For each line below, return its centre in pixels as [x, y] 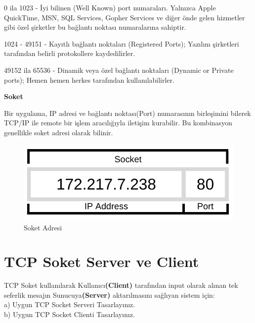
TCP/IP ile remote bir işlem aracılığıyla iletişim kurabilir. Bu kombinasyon [118, 123]
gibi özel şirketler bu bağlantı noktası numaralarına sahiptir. [95, 27]
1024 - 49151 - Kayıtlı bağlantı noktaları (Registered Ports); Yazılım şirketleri [122, 43]
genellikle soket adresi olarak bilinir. [59, 132]
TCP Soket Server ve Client [102, 261]
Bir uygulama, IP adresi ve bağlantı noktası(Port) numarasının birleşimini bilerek [127, 113]
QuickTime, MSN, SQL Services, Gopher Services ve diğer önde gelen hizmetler [125, 17]
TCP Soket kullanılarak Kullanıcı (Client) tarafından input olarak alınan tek [121, 285]
